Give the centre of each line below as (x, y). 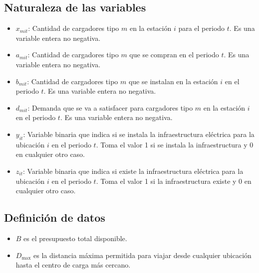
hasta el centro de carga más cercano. (73, 265)
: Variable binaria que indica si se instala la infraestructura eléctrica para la (139, 134)
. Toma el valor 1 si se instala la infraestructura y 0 (175, 144)
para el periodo (202, 28)
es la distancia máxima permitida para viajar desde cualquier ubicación (142, 255)
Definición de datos (55, 217)
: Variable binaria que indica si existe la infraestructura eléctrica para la (133, 171)
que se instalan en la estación (173, 81)
